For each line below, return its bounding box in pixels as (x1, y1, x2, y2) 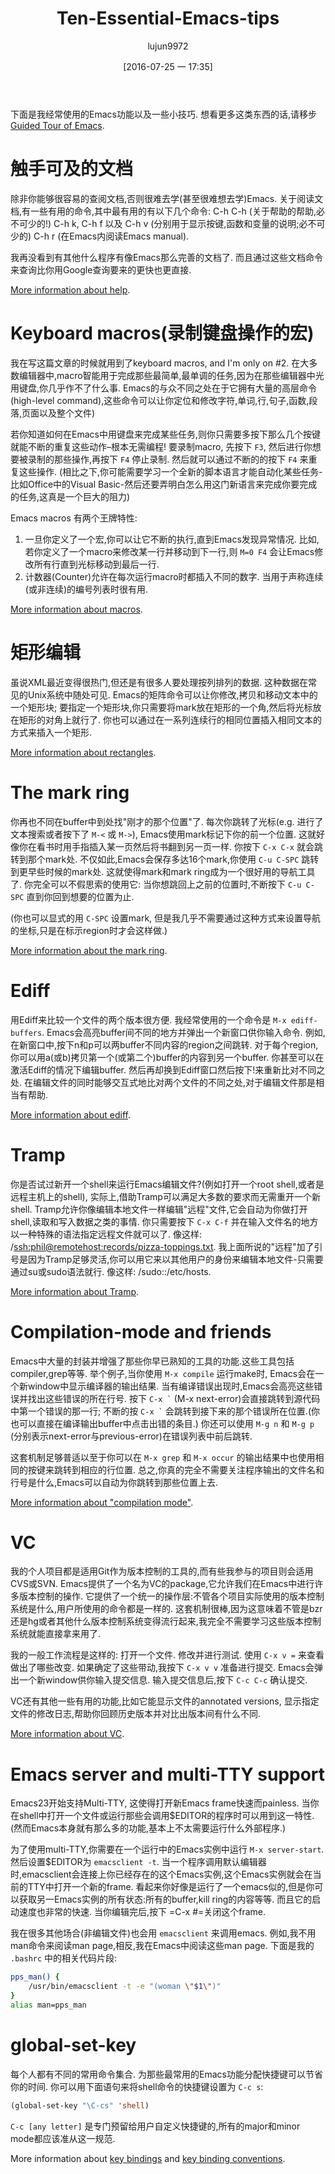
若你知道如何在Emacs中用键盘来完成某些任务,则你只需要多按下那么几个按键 (10, 428, 321, 440)
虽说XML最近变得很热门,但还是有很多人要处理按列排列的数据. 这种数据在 (10, 676, 309, 688)
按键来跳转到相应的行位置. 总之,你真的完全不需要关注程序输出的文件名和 (27, 1463, 325, 1476)
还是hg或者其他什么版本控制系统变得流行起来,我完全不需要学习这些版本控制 (10, 1615, 322, 1627)
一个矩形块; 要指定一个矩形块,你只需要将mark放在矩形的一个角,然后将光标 (10, 701, 313, 713)
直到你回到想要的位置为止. (26, 890, 135, 902)
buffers (10, 1028, 43, 1038)
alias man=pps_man (10, 2000, 87, 2010)
